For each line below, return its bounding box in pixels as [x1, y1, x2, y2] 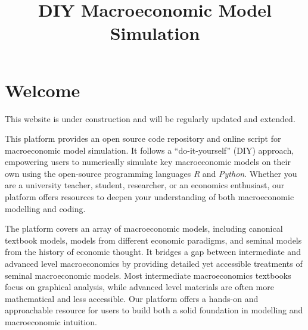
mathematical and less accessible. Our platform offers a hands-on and [5, 292, 259, 304]
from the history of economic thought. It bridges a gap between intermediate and [5, 245, 301, 258]
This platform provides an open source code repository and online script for [5, 132, 281, 145]
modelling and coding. [5, 202, 86, 214]
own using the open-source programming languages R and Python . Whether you [5, 167, 297, 179]
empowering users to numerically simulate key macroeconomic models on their [5, 155, 291, 168]
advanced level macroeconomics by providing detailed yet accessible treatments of [5, 257, 303, 270]
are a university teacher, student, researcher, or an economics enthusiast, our [5, 179, 285, 191]
